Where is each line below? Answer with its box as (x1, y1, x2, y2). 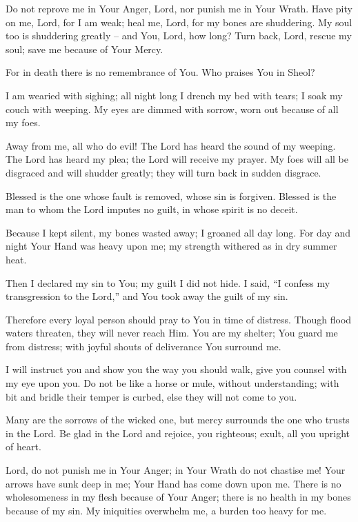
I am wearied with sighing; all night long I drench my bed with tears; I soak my (6, 88, 343, 102)
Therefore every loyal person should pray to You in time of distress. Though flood (6, 312, 352, 326)
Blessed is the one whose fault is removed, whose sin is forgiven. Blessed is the (6, 188, 337, 203)
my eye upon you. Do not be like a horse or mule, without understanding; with (6, 376, 339, 390)
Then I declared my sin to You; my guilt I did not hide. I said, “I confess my (6, 275, 330, 290)
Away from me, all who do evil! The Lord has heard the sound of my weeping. (6, 138, 336, 152)
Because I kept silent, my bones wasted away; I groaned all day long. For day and (6, 225, 351, 239)
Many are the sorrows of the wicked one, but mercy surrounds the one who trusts (6, 412, 350, 427)
